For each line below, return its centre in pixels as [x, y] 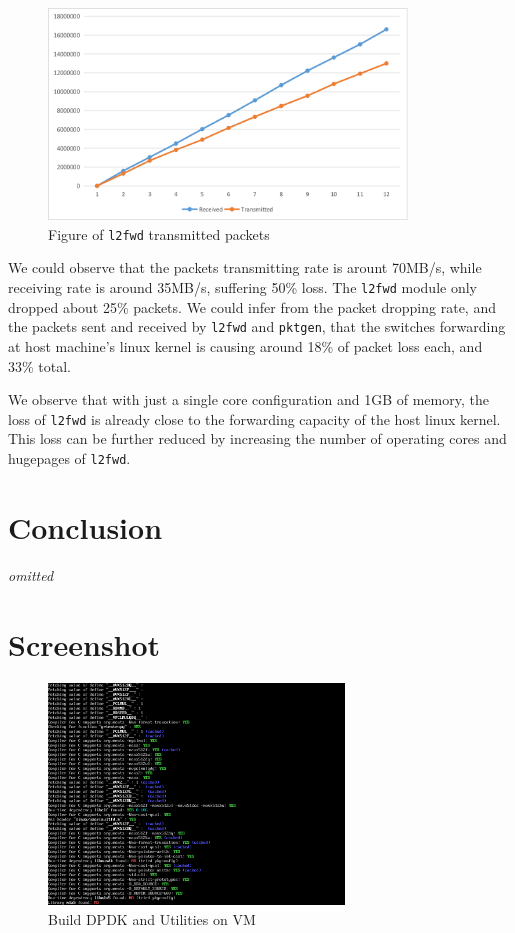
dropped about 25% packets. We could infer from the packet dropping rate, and [252, 306]
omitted [31, 574]
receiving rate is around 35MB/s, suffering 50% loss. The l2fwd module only [242, 287]
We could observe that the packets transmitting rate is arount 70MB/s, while [245, 267]
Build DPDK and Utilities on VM [152, 918]
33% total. [39, 365]
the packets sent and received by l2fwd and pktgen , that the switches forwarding [257, 326]
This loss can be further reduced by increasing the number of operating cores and [257, 438]
